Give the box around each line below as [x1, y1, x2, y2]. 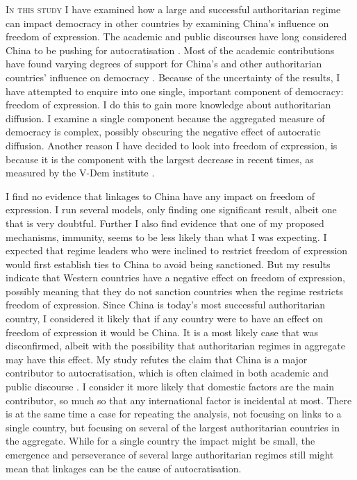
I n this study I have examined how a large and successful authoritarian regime [6, 2, 341, 16]
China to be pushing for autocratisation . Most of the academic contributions [6, 42, 335, 57]
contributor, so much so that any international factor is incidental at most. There [6, 392, 352, 407]
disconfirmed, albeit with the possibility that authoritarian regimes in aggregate [6, 338, 345, 353]
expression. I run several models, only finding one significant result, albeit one [6, 202, 337, 217]
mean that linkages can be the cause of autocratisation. [6, 461, 242, 475]
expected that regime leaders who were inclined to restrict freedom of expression [6, 243, 348, 258]
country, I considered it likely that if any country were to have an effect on [6, 311, 324, 326]
